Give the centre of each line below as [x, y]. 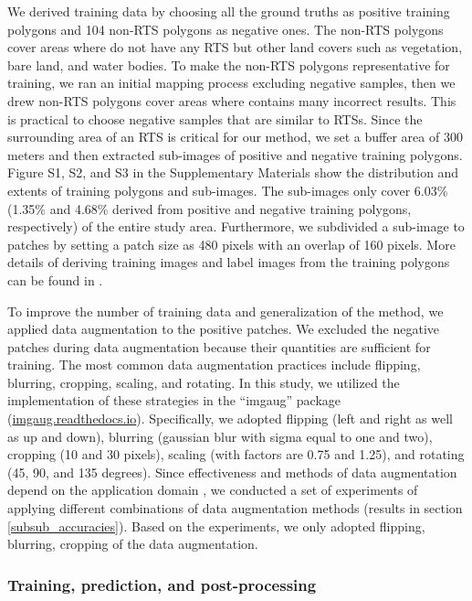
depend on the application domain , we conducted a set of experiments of [213, 490]
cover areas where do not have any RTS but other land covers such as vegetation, [235, 47]
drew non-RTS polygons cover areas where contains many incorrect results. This [232, 100]
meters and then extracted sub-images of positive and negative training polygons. [235, 154]
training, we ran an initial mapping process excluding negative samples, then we [231, 83]
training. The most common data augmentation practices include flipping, [214, 365]
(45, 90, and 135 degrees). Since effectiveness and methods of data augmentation [232, 472]
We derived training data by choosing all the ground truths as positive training [229, 11]
